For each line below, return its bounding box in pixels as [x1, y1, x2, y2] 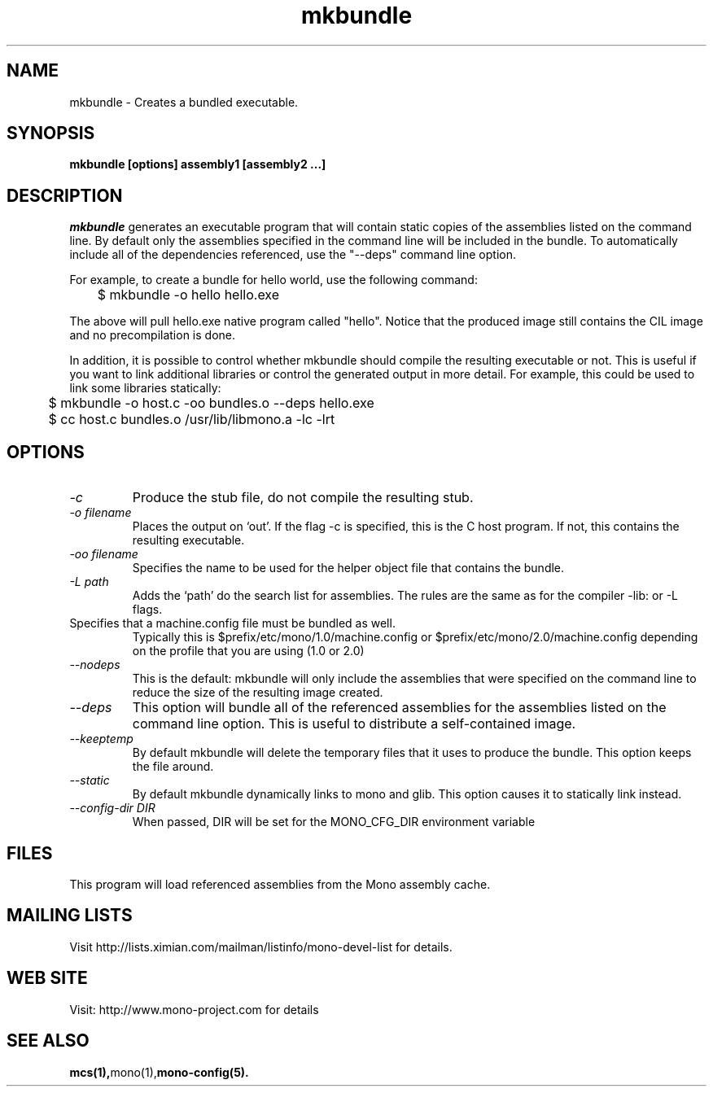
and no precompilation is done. [69, 328, 236, 343]
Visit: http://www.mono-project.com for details [69, 1002, 319, 1016]
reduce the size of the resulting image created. [132, 685, 383, 700]
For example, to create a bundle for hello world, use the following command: [69, 273, 478, 287]
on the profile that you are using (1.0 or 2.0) [132, 644, 365, 658]
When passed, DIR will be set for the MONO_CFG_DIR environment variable [132, 815, 536, 829]
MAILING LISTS [7, 905, 133, 926]
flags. [132, 602, 163, 617]
